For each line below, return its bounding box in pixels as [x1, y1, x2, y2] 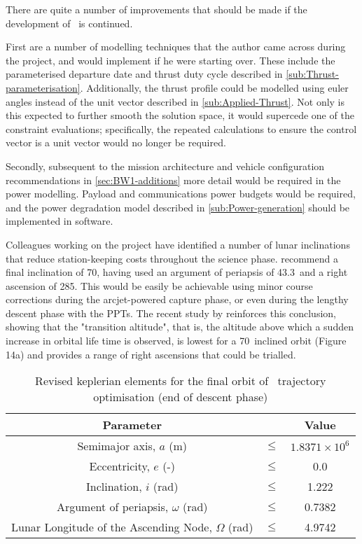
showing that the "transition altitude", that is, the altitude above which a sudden [6, 319, 354, 334]
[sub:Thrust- [286, 67, 339, 81]
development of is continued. [6, 15, 133, 30]
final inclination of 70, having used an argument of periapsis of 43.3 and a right [6, 265, 348, 279]
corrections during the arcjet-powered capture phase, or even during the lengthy [6, 292, 349, 307]
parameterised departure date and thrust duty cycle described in [6, 67, 283, 81]
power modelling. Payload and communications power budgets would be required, [6, 186, 356, 201]
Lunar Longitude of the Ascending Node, [11, 519, 212, 536]
